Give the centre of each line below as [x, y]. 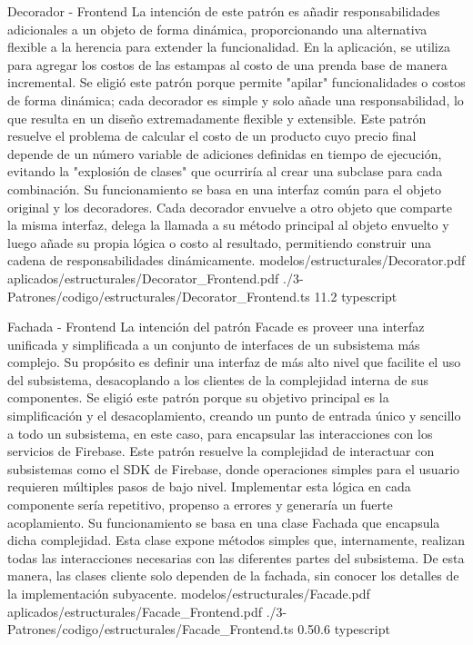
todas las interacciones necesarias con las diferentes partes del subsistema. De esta [236, 557]
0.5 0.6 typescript [344, 629]
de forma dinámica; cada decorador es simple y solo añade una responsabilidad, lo [236, 99]
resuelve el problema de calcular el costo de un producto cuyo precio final [212, 136]
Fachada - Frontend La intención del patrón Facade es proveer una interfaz [216, 327]
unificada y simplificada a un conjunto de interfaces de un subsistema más [214, 344]
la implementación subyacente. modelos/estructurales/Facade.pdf [189, 593]
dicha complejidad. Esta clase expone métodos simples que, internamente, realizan [236, 540]
